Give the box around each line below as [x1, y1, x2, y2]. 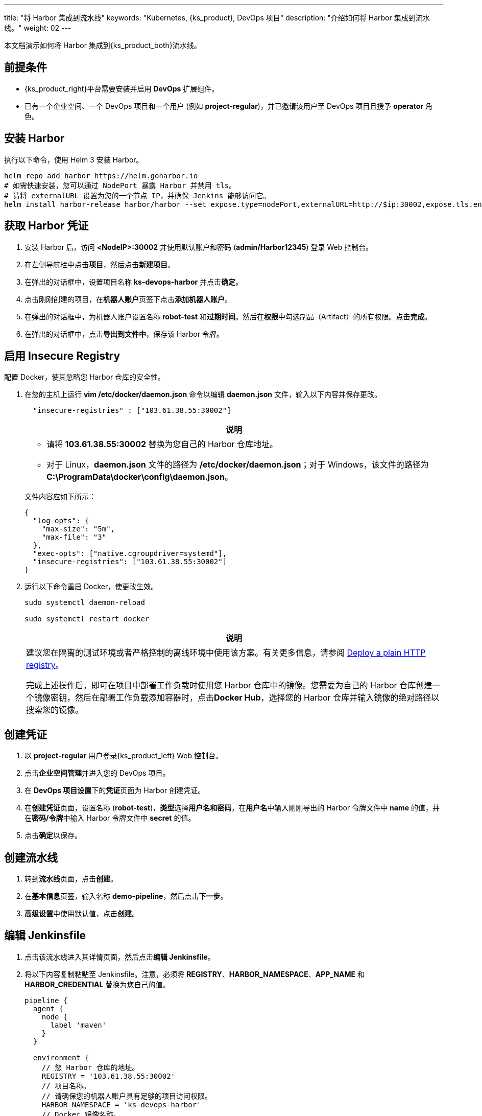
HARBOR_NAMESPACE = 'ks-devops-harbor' [41, 1100, 201, 1109]
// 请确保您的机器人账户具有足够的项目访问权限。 [41, 1091, 212, 1100]
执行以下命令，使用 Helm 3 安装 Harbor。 [4, 155, 143, 164]
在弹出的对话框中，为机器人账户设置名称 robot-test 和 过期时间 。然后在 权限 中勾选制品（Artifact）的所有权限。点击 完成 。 [25, 312, 432, 321]
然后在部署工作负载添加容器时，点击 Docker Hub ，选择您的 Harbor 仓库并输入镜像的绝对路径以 [75, 692, 440, 703]
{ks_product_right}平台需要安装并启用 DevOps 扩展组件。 [25, 84, 219, 93]
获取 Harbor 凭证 [4, 219, 89, 232]
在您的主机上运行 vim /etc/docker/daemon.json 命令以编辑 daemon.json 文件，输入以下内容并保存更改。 [25, 390, 381, 399]
